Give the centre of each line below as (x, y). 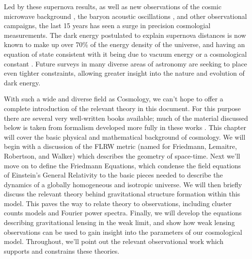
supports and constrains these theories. (62, 251)
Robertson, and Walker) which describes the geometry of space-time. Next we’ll (122, 155)
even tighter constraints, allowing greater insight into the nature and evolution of (124, 73)
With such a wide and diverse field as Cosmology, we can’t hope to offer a (114, 99)
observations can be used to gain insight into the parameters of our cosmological (123, 232)
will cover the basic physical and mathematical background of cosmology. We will (125, 137)
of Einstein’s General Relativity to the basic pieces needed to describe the (113, 175)
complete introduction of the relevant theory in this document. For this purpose (122, 108)
